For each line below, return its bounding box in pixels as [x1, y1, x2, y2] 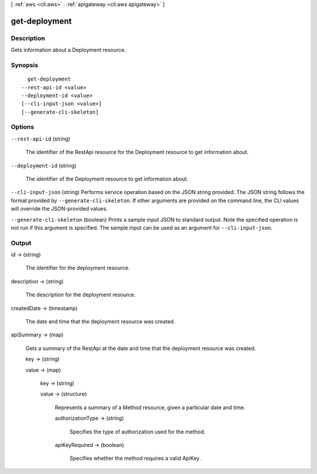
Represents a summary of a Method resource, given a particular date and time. [55, 403, 246, 411]
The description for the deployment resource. [25, 291, 136, 298]
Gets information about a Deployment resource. [11, 46, 126, 54]
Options [11, 123, 35, 131]
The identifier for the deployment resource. [25, 265, 130, 272]
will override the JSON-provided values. [11, 205, 108, 212]
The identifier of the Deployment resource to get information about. [25, 175, 188, 182]
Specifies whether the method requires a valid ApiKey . [69, 455, 203, 462]
